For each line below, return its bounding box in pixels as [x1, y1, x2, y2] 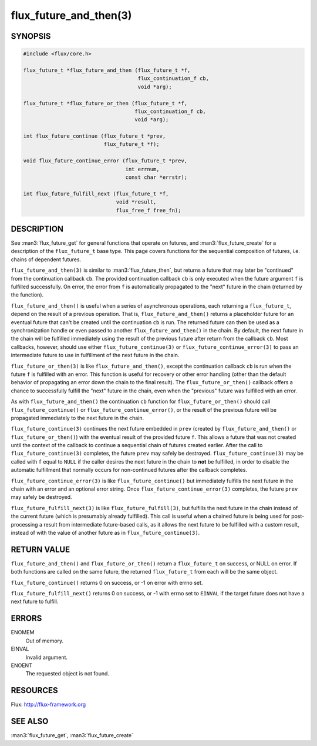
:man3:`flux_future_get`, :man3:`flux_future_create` [11, 732, 133, 739]
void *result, [116, 199, 157, 205]
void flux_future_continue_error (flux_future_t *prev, [23, 158, 188, 164]
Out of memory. [25, 637, 64, 644]
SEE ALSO [11, 717, 49, 727]
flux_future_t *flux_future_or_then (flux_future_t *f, [23, 100, 188, 106]
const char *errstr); [125, 174, 188, 181]
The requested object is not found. [25, 670, 110, 677]
